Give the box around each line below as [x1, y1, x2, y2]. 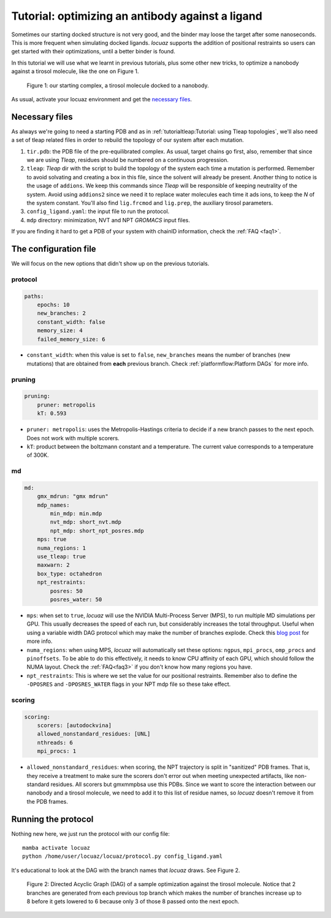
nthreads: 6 [37, 739, 74, 746]
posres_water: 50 [50, 596, 102, 603]
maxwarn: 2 [37, 562, 70, 569]
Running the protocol [11, 814, 94, 824]
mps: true [37, 536, 67, 543]
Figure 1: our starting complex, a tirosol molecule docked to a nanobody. [26, 82, 210, 89]
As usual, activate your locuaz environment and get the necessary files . [11, 95, 192, 103]
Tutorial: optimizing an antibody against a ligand [11, 9, 263, 23]
